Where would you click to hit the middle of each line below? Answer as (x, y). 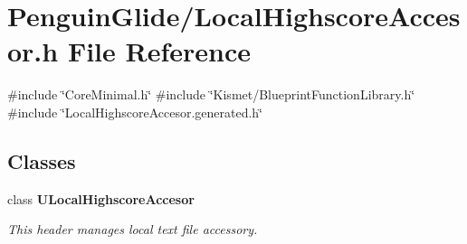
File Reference (159, 51)
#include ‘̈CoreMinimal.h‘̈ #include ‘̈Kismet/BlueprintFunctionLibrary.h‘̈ (211, 94)
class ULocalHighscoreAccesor (101, 198)
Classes (42, 160)
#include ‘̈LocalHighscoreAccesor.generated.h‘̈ (135, 112)
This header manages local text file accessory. (133, 229)
